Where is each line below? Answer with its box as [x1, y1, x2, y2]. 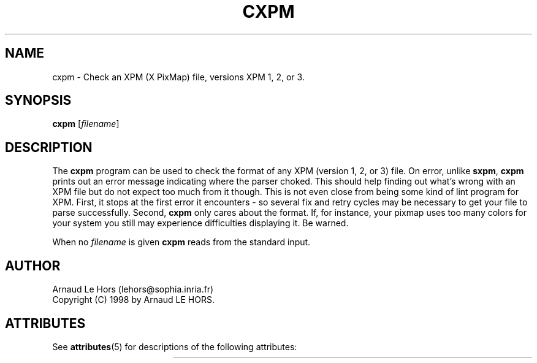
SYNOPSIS [5, 93, 72, 109]
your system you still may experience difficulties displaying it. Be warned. [52, 218, 349, 229]
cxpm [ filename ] [52, 118, 120, 129]
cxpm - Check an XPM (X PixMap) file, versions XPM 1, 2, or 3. [52, 71, 305, 82]
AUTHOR [5, 258, 61, 273]
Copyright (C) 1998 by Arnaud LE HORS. [52, 294, 215, 305]
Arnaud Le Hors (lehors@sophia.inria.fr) [52, 284, 214, 295]
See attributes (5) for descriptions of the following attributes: [52, 341, 297, 352]
